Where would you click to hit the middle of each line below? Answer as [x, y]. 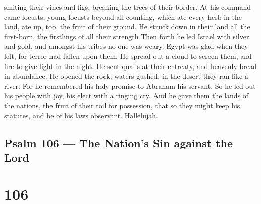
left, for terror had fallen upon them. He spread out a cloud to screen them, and [128, 56]
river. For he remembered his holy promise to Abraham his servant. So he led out [130, 85]
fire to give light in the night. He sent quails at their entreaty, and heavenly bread [130, 66]
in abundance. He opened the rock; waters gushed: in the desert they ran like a [126, 76]
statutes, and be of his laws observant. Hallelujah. [81, 115]
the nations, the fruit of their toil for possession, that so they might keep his [122, 105]
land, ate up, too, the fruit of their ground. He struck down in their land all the [127, 26]
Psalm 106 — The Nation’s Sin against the [119, 142]
